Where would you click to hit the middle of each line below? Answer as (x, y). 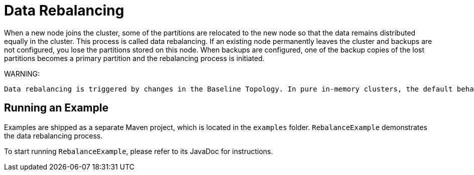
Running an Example (56, 108)
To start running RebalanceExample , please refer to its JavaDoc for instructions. (139, 151)
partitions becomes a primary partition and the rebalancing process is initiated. (134, 58)
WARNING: (22, 73)
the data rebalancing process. (53, 135)
